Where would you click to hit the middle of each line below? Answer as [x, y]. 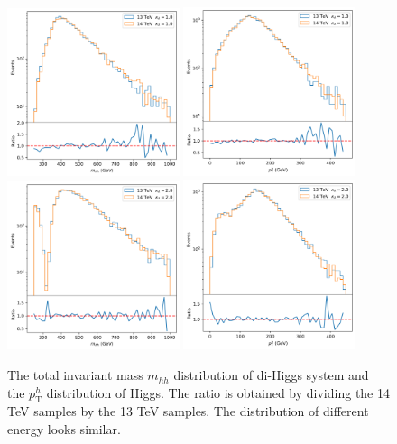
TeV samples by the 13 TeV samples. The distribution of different [188, 411]
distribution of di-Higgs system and [271, 375]
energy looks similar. [64, 429]
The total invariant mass [75, 375]
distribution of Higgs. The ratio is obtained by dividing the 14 [218, 392]
